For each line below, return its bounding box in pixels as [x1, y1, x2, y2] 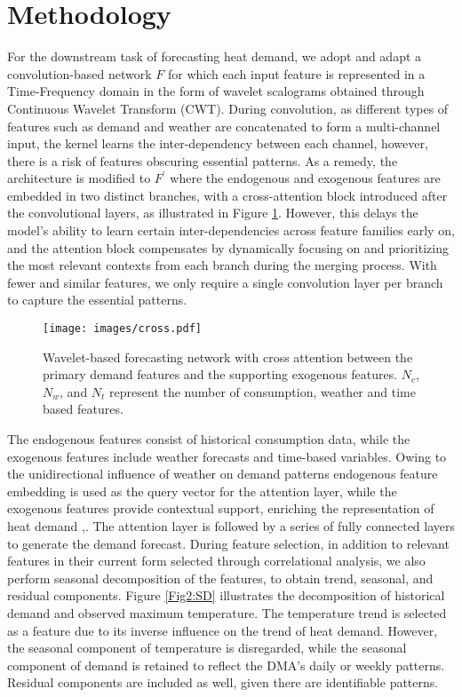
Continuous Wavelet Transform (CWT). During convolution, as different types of [7, 99, 449, 117]
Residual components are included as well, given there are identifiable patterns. [7, 673, 439, 692]
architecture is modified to [7, 169, 151, 187]
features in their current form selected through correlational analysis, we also [7, 551, 426, 570]
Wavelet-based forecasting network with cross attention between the [43, 347, 413, 366]
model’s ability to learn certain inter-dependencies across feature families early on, [7, 221, 455, 240]
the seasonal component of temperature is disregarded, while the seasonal [7, 638, 407, 657]
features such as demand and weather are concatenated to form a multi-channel [7, 116, 441, 135]
